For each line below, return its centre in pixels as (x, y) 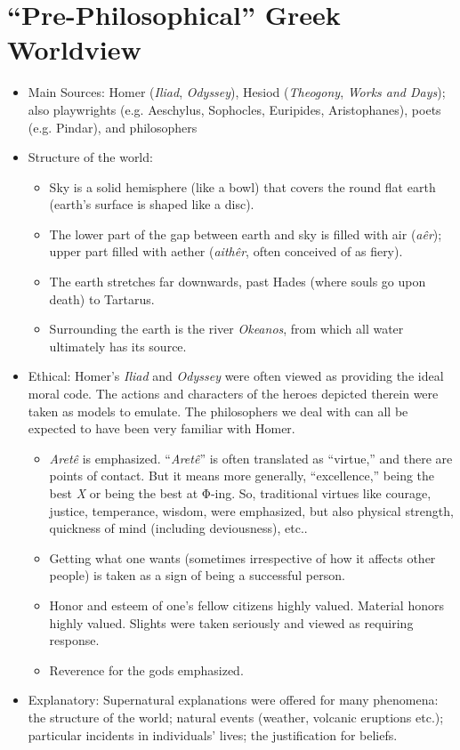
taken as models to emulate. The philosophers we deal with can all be (218, 411)
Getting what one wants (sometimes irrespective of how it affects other (242, 557)
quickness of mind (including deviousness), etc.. (178, 528)
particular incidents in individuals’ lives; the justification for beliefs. (213, 734)
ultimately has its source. (118, 346)
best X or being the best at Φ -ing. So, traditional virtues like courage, (240, 493)
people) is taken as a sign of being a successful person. (197, 575)
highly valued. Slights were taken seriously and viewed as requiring (231, 622)
